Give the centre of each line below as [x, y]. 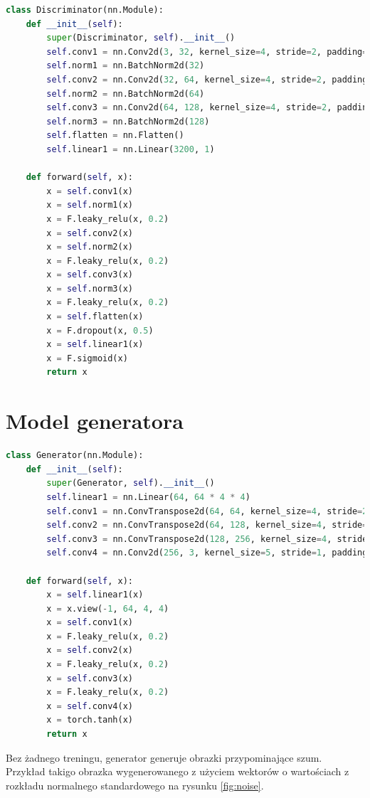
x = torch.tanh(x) [90, 720]
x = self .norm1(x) [90, 205]
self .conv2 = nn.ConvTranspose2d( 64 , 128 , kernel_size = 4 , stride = [207, 525]
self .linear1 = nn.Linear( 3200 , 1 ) [131, 149]
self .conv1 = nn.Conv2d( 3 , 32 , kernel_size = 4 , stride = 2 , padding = [207, 52]
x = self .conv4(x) [90, 706]
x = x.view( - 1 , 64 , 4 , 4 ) [108, 608]
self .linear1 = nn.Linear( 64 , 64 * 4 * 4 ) [148, 497]
